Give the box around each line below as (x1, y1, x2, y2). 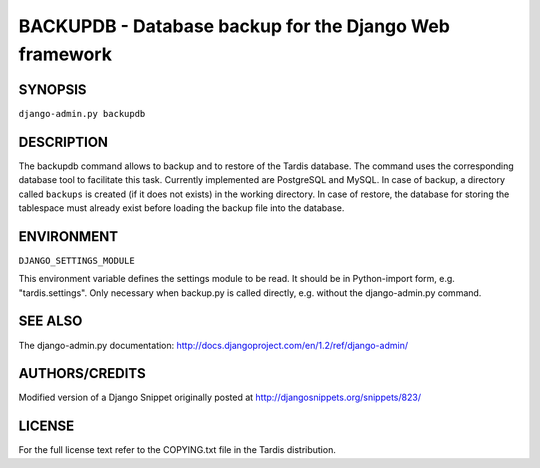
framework (18, 43, 112, 65)
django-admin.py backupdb (18, 108, 146, 119)
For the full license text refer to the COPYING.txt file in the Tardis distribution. (18, 444, 337, 456)
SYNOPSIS (18, 81, 87, 98)
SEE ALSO (18, 313, 83, 330)
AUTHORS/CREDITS (18, 365, 147, 382)
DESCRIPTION (18, 133, 109, 150)
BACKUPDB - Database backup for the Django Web (18, 15, 450, 37)
